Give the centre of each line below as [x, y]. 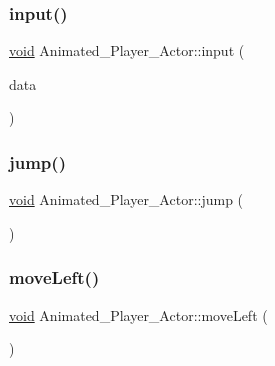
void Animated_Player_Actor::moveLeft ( [138, 314]
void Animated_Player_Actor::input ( [127, 50]
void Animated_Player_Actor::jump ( [126, 199]
